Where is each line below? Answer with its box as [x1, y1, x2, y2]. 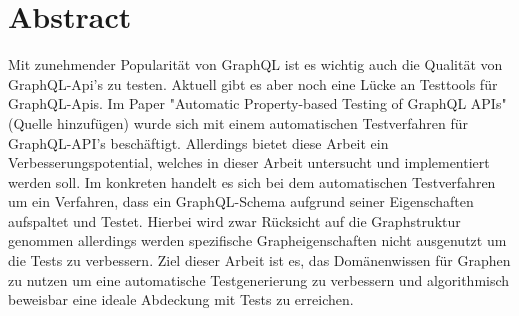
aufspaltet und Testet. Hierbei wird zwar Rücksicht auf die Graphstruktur [8, 210, 461, 231]
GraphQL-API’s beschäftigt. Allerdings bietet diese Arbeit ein [8, 132, 389, 153]
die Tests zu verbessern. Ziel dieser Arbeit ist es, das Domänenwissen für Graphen [8, 250, 511, 271]
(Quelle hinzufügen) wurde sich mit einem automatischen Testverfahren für [8, 112, 469, 133]
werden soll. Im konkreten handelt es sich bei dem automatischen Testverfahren [8, 171, 496, 192]
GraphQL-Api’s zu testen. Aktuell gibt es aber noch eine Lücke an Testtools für [8, 73, 498, 94]
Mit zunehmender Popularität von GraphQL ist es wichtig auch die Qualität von [8, 54, 503, 75]
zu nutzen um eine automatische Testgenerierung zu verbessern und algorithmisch [8, 269, 510, 290]
